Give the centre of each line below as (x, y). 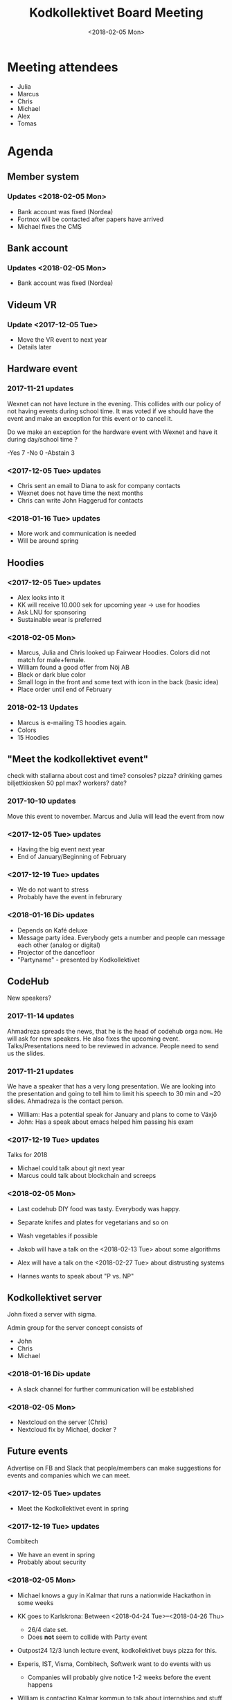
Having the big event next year (61, 849)
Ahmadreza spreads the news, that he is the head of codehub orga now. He (115, 1031)
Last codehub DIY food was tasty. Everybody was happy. (99, 1208)
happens (40, 1684)
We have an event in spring (56, 1555)
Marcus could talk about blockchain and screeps (87, 1176)
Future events (38, 1451)
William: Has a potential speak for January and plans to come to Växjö (117, 1114)
